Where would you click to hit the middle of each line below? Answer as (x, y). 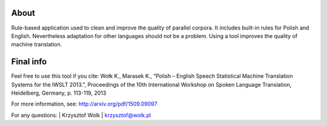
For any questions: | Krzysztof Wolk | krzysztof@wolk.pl (81, 115)
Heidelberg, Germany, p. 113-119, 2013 (59, 93)
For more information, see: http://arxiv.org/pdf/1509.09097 (84, 104)
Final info (29, 62)
